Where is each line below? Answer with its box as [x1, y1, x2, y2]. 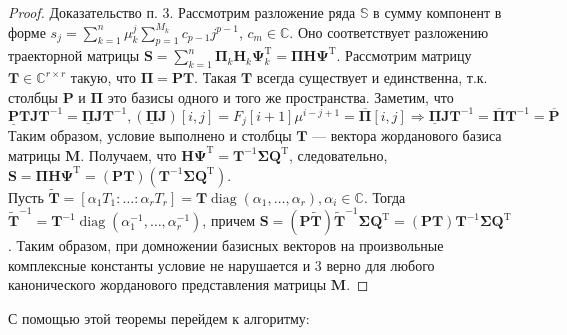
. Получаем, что [80, 144, 177, 165]
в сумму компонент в [373, 2, 502, 22]
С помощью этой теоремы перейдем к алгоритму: [8, 307, 310, 328]
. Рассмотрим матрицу [336, 45, 472, 66]
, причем [202, 210, 255, 231]
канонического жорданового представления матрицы [8, 274, 327, 295]
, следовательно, [289, 144, 388, 165]
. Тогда [363, 186, 406, 207]
